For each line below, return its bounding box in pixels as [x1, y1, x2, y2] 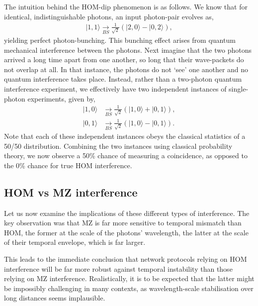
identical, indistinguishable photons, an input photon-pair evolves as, [4, 11, 214, 21]
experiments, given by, [27, 93, 95, 103]
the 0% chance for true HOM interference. [4, 160, 132, 170]
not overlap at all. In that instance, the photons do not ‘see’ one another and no [4, 64, 249, 74]
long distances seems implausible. [4, 293, 105, 303]
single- [229, 84, 249, 94]
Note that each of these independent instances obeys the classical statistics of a [4, 130, 246, 141]
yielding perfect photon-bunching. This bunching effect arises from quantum [4, 35, 236, 45]
